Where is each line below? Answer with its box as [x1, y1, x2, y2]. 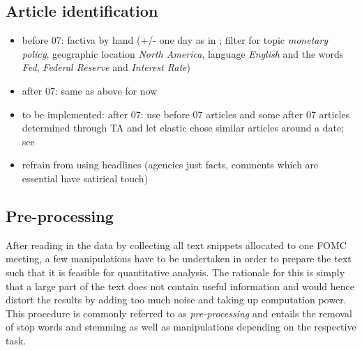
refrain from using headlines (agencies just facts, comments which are [22, 157, 319, 172]
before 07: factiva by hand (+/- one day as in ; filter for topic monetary [22, 33, 329, 47]
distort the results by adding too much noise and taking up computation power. [6, 292, 347, 307]
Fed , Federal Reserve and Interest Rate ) [22, 60, 191, 74]
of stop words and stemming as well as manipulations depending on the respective [6, 319, 356, 334]
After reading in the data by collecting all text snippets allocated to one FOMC [6, 237, 347, 252]
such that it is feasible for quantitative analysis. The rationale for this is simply [6, 264, 345, 279]
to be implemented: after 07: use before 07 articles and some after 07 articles [22, 106, 350, 121]
